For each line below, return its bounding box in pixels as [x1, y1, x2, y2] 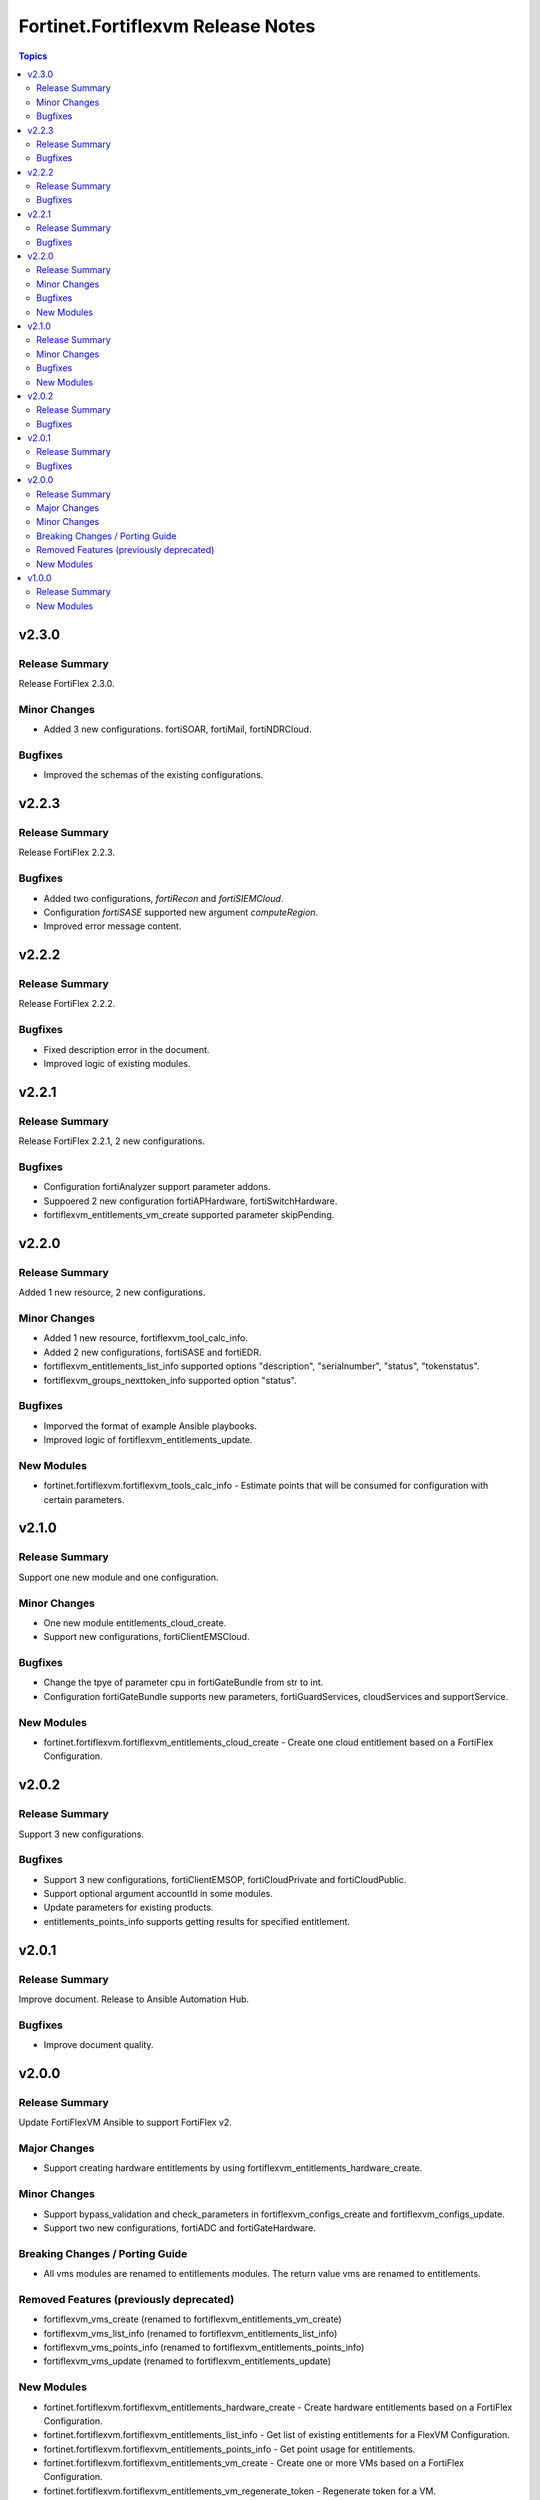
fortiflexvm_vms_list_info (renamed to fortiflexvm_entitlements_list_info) [43, 2327, 338, 2339]
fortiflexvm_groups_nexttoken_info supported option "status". [43, 1374, 297, 1386]
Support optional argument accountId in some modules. [43, 1888, 274, 1900]
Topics [18, 50, 48, 62]
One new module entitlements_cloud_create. [43, 1616, 227, 1629]
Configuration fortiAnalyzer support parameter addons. [43, 1181, 271, 1193]
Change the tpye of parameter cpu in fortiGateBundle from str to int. [43, 1676, 324, 1689]
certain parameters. [43, 1493, 125, 1505]
